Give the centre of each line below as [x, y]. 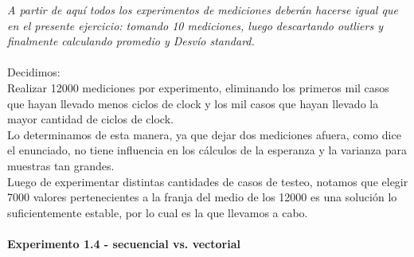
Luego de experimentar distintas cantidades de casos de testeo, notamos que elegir [208, 181]
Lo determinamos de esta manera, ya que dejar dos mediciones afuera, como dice [204, 134]
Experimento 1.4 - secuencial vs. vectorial [124, 243]
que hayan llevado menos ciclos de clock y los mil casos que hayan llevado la [193, 103]
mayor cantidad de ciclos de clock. [90, 119]
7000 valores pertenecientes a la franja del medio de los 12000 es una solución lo [202, 197]
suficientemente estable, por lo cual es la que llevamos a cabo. [158, 212]
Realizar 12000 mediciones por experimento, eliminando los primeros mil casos [198, 87]
